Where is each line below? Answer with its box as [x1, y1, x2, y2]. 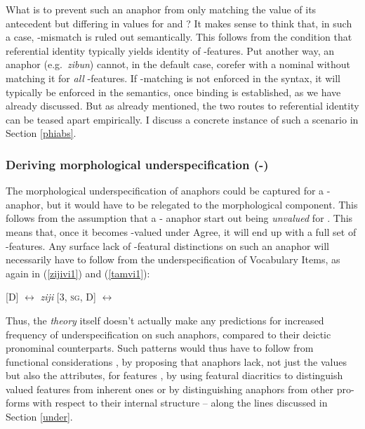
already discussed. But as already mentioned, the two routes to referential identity [6, 98, 359, 113]
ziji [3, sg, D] [40, 289, 96, 304]
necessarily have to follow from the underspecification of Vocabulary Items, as [6, 252, 340, 267]
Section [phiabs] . [6, 126, 77, 140]
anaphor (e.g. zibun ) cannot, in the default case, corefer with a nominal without [6, 57, 350, 72]
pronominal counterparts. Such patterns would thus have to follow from [6, 341, 314, 355]
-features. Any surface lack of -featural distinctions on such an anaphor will [6, 238, 330, 253]
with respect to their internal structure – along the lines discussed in [32, 395, 328, 410]
